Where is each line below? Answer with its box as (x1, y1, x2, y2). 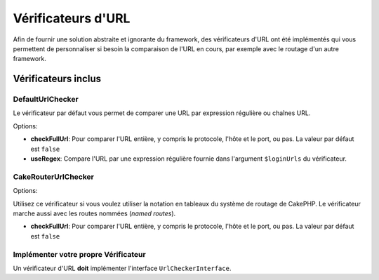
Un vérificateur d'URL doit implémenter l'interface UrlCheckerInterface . (13, 264, 232, 272)
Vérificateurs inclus (13, 73, 102, 85)
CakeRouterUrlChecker (13, 172, 94, 182)
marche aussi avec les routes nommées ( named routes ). (13, 209, 176, 218)
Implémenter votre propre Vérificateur (13, 249, 147, 259)
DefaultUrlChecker (13, 95, 79, 105)
